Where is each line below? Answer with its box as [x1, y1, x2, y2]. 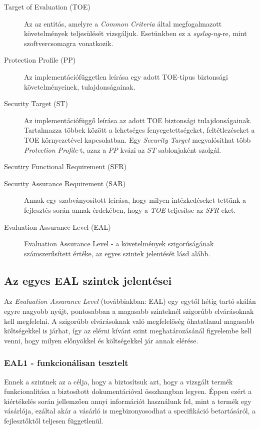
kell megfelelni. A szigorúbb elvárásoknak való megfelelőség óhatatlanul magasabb [4, 315, 254, 326]
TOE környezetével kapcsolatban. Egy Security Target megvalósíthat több [24, 134, 251, 145]
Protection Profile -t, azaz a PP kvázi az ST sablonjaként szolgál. [24, 144, 221, 155]
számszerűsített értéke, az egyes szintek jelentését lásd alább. [24, 248, 210, 258]
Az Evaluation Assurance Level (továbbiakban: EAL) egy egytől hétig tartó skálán [4, 296, 256, 306]
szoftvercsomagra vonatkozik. [24, 38, 113, 48]
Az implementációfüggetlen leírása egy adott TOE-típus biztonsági [24, 71, 228, 82]
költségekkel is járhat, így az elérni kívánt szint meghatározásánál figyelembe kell [4, 325, 251, 336]
